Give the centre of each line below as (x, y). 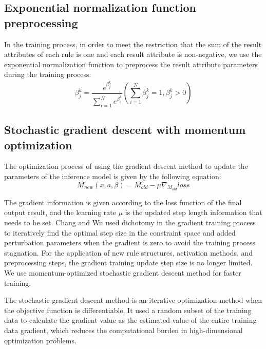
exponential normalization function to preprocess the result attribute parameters (131, 64)
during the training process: (48, 74)
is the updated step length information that (194, 212)
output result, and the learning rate (60, 212)
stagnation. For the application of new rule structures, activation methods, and (129, 252)
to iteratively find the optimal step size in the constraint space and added (120, 232)
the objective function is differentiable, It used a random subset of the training (128, 310)
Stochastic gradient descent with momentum (125, 130)
